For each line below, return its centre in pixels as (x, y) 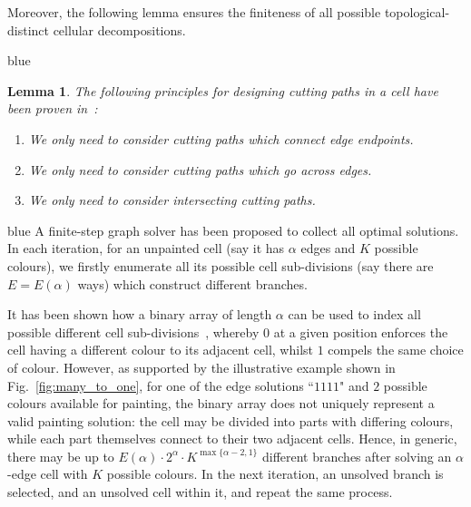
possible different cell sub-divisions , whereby (133, 331)
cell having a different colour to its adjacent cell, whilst (160, 350)
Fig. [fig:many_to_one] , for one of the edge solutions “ (161, 385)
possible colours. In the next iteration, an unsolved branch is (275, 474)
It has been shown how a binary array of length (140, 314)
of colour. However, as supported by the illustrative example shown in (201, 367)
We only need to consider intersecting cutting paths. (172, 200)
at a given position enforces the (361, 331)
